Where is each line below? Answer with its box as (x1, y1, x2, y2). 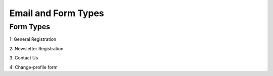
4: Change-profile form (9, 64, 58, 70)
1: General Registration (9, 36, 57, 42)
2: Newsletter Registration (9, 45, 64, 51)
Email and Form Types (9, 8, 104, 19)
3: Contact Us (9, 55, 38, 61)
